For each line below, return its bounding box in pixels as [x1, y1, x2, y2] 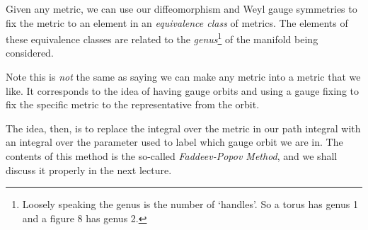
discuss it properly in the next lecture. [6, 162, 172, 177]
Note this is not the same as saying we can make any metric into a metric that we [6, 69, 361, 84]
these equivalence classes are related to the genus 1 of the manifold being [6, 30, 318, 46]
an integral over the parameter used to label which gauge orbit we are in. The [6, 134, 343, 149]
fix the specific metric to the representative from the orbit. [6, 97, 260, 112]
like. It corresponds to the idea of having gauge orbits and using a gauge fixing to [6, 83, 359, 98]
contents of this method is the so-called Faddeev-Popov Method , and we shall [6, 149, 338, 163]
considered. [6, 45, 54, 60]
